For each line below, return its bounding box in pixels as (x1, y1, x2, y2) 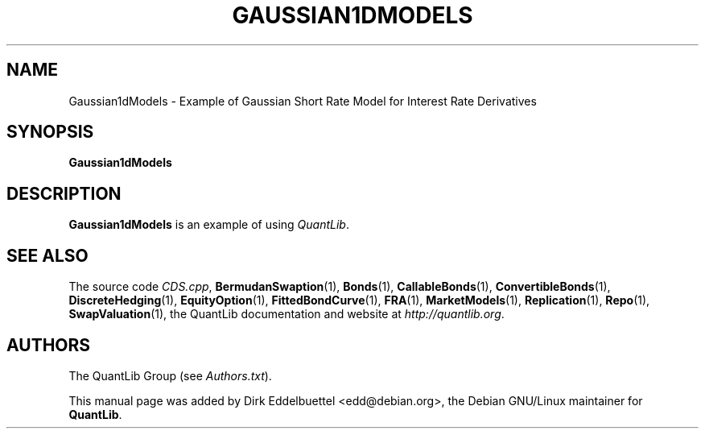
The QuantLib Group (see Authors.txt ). (68, 368, 272, 383)
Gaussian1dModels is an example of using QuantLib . (68, 217, 349, 232)
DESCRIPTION (6, 183, 122, 204)
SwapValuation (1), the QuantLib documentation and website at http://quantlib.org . (68, 307, 505, 321)
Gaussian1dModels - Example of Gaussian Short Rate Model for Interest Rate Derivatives (68, 93, 537, 108)
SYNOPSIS (6, 122, 94, 143)
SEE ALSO (6, 245, 89, 266)
